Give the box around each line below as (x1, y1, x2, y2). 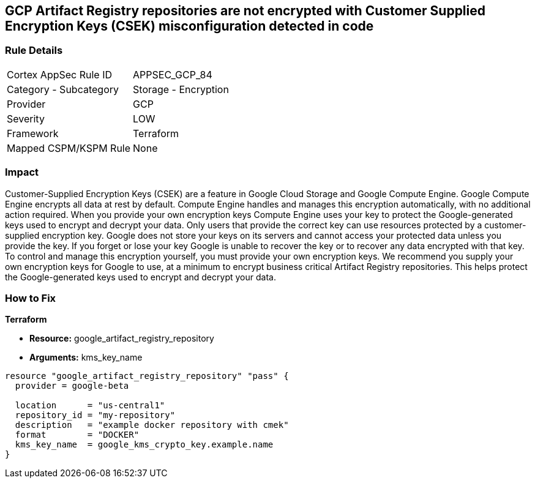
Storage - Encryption (133, 83, 229, 95)
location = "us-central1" (15, 400, 165, 411)
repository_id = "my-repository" (15, 410, 176, 421)
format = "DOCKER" (15, 430, 140, 440)
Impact (5, 166, 39, 179)
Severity (7, 112, 45, 125)
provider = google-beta (15, 381, 129, 391)
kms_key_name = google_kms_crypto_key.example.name (15, 440, 274, 450)
